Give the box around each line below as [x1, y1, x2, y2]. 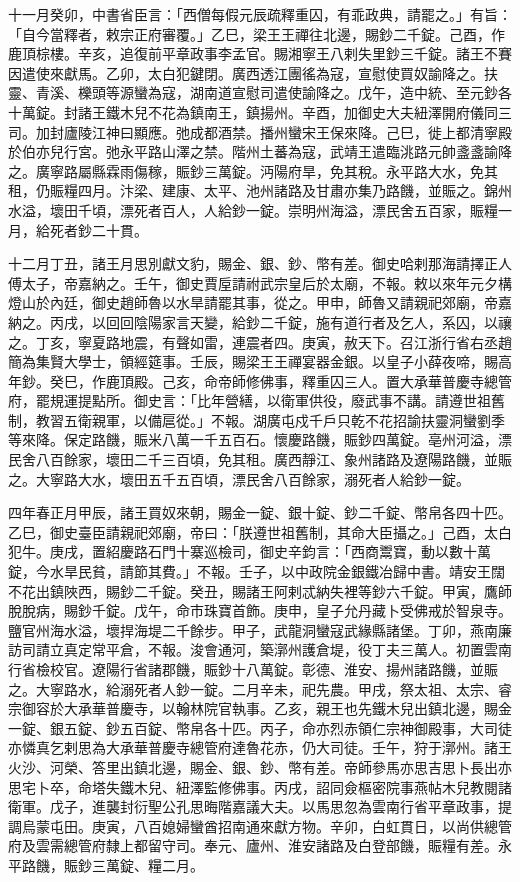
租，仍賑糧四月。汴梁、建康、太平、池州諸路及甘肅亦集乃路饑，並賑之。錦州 [8, 180, 512, 201]
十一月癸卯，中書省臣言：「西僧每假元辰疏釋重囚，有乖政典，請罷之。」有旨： [8, 4, 512, 24]
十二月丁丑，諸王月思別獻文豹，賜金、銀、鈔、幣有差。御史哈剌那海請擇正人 [8, 253, 512, 274]
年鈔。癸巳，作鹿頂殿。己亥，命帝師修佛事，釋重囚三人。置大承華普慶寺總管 [8, 370, 512, 391]
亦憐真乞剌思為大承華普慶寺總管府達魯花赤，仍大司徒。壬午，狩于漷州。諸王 [8, 737, 512, 758]
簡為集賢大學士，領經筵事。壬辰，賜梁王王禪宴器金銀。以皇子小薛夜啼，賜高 [8, 351, 512, 372]
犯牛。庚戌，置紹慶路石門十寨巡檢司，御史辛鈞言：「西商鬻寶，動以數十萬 [8, 541, 491, 562]
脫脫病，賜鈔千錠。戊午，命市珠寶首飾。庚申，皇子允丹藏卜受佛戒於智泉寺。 [8, 600, 512, 621]
